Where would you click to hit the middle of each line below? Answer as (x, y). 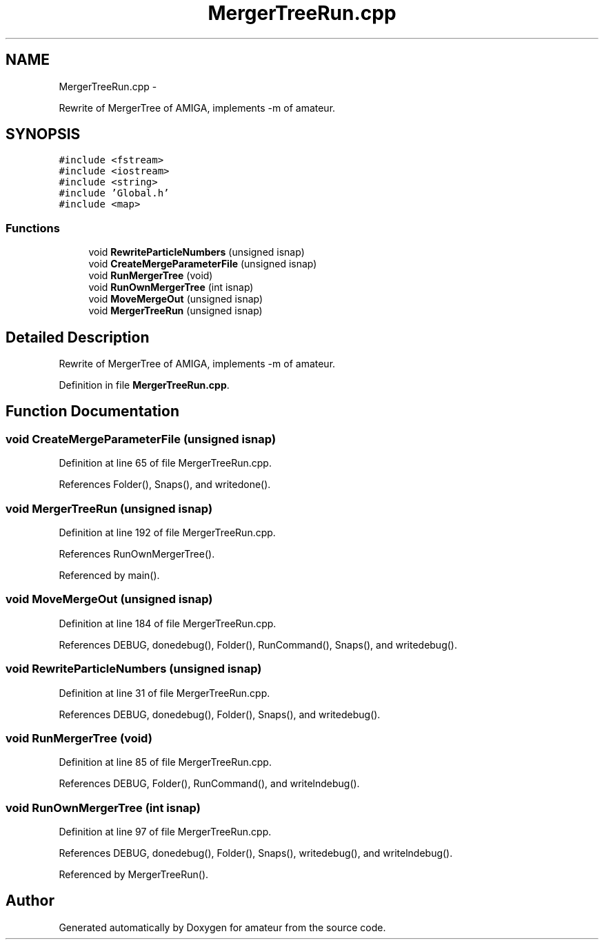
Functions (33, 228)
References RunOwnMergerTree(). (137, 554)
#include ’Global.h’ (114, 193)
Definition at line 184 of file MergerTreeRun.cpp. (168, 623)
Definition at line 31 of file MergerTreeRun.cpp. (164, 693)
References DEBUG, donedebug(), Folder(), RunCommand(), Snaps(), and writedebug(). (258, 644)
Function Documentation (92, 411)
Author (30, 901)
